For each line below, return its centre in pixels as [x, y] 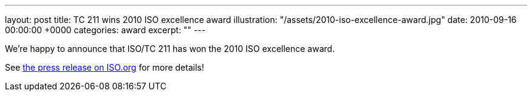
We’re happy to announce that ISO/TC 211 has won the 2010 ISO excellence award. [170, 49]
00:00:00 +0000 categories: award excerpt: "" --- [105, 30]
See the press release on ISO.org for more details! [104, 67]
